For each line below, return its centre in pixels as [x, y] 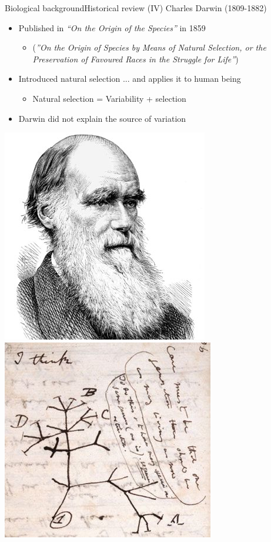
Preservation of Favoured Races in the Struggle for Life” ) [135, 59]
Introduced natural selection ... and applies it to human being [130, 79]
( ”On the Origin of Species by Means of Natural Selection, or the [149, 47]
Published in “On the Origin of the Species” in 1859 [112, 27]
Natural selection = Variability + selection [109, 98]
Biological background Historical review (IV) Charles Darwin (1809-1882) [136, 8]
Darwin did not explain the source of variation [102, 118]
